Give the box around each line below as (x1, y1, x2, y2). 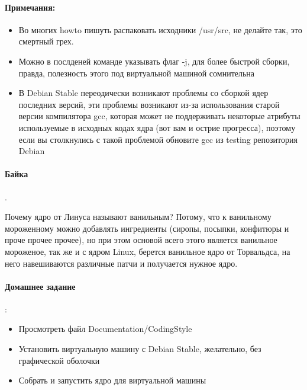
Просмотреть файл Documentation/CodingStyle (18, 322, 192, 335)
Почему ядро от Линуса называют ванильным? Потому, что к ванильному (5, 210, 272, 223)
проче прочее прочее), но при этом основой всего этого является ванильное (5, 234, 277, 246)
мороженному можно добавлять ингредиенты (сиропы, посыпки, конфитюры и (5, 222, 289, 234)
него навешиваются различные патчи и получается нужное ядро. (5, 257, 238, 269)
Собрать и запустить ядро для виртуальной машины (18, 374, 206, 386)
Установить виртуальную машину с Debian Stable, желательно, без (18, 343, 261, 355)
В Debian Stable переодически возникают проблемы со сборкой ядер (18, 87, 269, 99)
